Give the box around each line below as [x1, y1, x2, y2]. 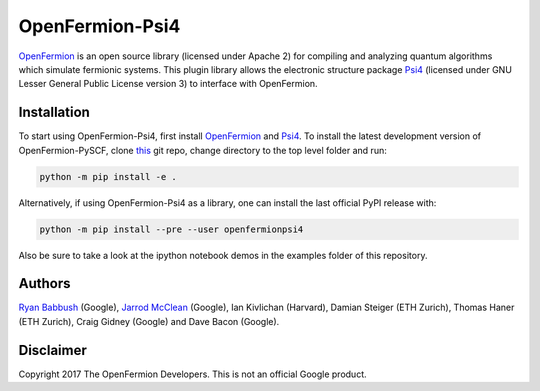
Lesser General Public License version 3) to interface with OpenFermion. [18, 78, 319, 90]
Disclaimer [18, 341, 87, 359]
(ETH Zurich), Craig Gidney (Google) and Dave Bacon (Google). [18, 315, 280, 327]
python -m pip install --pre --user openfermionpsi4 [39, 223, 304, 235]
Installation [18, 104, 90, 121]
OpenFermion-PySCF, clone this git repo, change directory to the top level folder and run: [18, 144, 387, 156]
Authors [18, 275, 71, 292]
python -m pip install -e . [39, 171, 177, 182]
